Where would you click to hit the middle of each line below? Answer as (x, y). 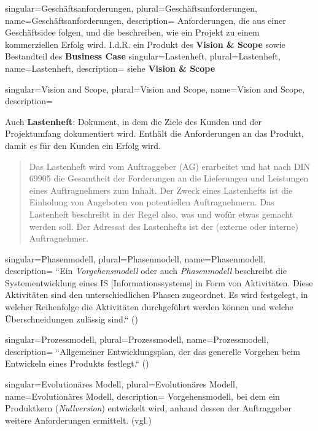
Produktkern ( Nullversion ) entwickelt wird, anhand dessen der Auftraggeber (148, 408)
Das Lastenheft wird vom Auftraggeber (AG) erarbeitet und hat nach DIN (170, 166)
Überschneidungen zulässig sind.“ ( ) (72, 318)
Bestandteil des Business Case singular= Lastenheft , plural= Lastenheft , (143, 56)
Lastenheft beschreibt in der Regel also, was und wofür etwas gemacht (161, 214)
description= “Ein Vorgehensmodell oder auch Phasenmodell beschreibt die (146, 271)
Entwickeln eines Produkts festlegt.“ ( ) (77, 363)
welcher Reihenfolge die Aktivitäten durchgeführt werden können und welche (149, 307)
